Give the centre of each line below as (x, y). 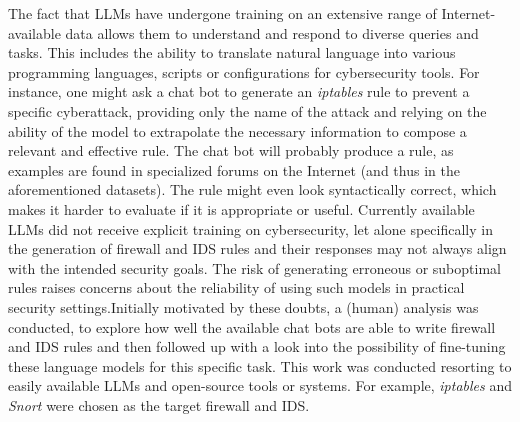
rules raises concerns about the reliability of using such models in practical (236, 287)
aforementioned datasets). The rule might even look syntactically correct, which (252, 189)
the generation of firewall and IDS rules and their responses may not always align (257, 248)
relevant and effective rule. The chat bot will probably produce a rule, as (231, 150)
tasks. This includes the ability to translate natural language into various (232, 52)
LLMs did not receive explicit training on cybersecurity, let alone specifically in (250, 228)
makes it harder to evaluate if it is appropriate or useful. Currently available (241, 208)
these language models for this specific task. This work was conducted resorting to (260, 365)
